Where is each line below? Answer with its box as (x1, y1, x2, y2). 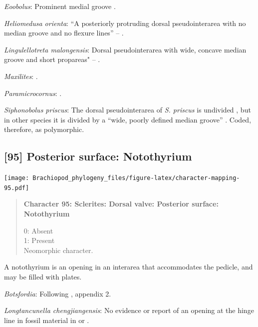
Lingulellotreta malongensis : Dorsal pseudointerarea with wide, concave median (4, 44, 247, 54)
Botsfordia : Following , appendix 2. (4, 288, 111, 298)
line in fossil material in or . (4, 314, 89, 325)
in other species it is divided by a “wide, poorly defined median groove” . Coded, (4, 114, 252, 124)
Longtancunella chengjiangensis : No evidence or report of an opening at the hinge (4, 305, 254, 315)
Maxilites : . (4, 70, 38, 81)
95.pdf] (4, 184, 29, 191)
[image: (4, 174, 29, 182)
